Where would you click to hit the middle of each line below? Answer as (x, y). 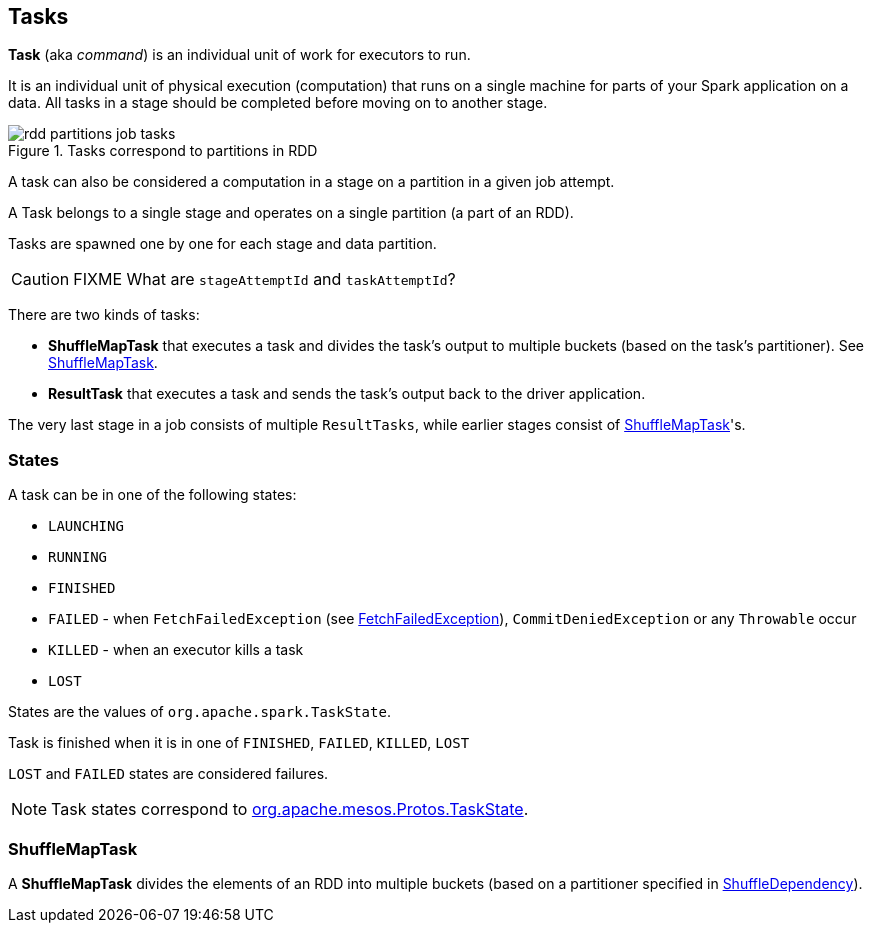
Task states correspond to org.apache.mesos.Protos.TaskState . (290, 809)
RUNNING (78, 557)
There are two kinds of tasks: (104, 315)
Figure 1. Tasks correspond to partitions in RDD (163, 151)
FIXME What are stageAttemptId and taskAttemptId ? (264, 279)
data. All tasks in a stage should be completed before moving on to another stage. (278, 103)
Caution (40, 279)
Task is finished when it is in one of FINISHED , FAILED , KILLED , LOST (239, 743)
